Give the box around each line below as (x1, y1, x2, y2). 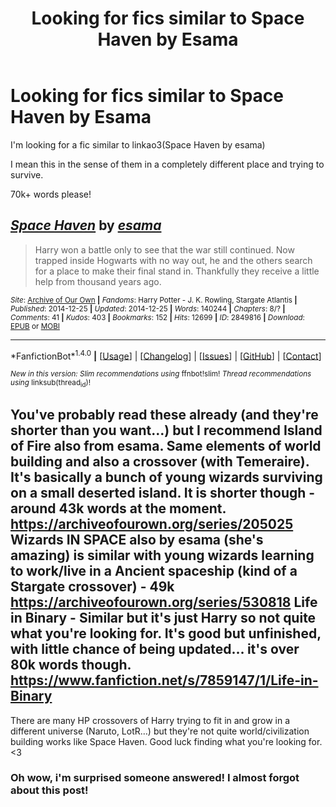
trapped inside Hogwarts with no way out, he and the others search (34, 254, 313, 266)
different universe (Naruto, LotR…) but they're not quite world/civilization (10, 725, 310, 737)
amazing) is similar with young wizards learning (10, 547, 315, 564)
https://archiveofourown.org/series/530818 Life (10, 594, 318, 611)
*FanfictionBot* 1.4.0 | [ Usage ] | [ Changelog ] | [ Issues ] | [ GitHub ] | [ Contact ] (10, 348, 322, 362)
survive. (10, 168, 44, 181)
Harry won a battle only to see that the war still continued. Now (34, 243, 295, 256)
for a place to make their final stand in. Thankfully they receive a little (34, 265, 320, 277)
